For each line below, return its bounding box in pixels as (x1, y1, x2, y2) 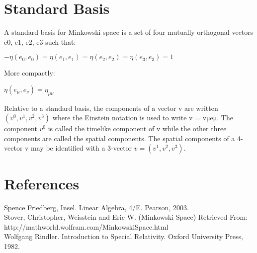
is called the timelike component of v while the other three (48, 123, 227, 134)
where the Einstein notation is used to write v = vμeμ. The (52, 112, 233, 123)
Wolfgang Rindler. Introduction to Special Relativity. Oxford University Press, (4, 231, 243, 242)
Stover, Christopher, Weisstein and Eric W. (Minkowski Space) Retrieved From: (4, 212, 248, 222)
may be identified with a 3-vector (31, 143, 132, 153)
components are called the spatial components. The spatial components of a (4, 133, 235, 143)
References (4, 173, 80, 193)
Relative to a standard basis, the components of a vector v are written (4, 102, 218, 113)
